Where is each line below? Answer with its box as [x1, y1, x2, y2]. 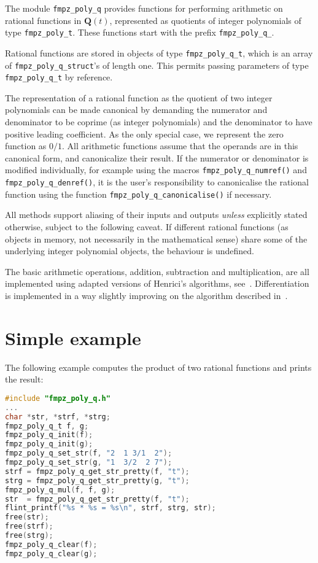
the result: [5, 373, 44, 386]
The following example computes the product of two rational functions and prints [5, 360, 312, 373]
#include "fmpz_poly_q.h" [5, 394, 111, 403]
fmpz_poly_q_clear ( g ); [5, 549, 98, 558]
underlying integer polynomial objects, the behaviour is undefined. [5, 244, 254, 257]
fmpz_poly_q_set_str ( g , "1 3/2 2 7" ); [5, 458, 173, 467]
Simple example [5, 325, 141, 350]
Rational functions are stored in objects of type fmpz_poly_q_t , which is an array [5, 46, 313, 59]
